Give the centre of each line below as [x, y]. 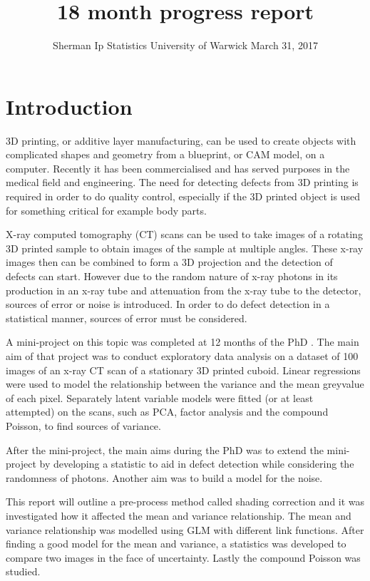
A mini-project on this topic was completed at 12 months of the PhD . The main [183, 342]
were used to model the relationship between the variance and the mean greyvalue [185, 384]
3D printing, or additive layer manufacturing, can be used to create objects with [181, 140]
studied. [23, 571]
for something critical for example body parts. [106, 210]
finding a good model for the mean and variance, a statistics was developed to [176, 544]
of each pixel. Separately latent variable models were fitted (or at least [160, 397]
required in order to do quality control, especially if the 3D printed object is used [183, 196]
